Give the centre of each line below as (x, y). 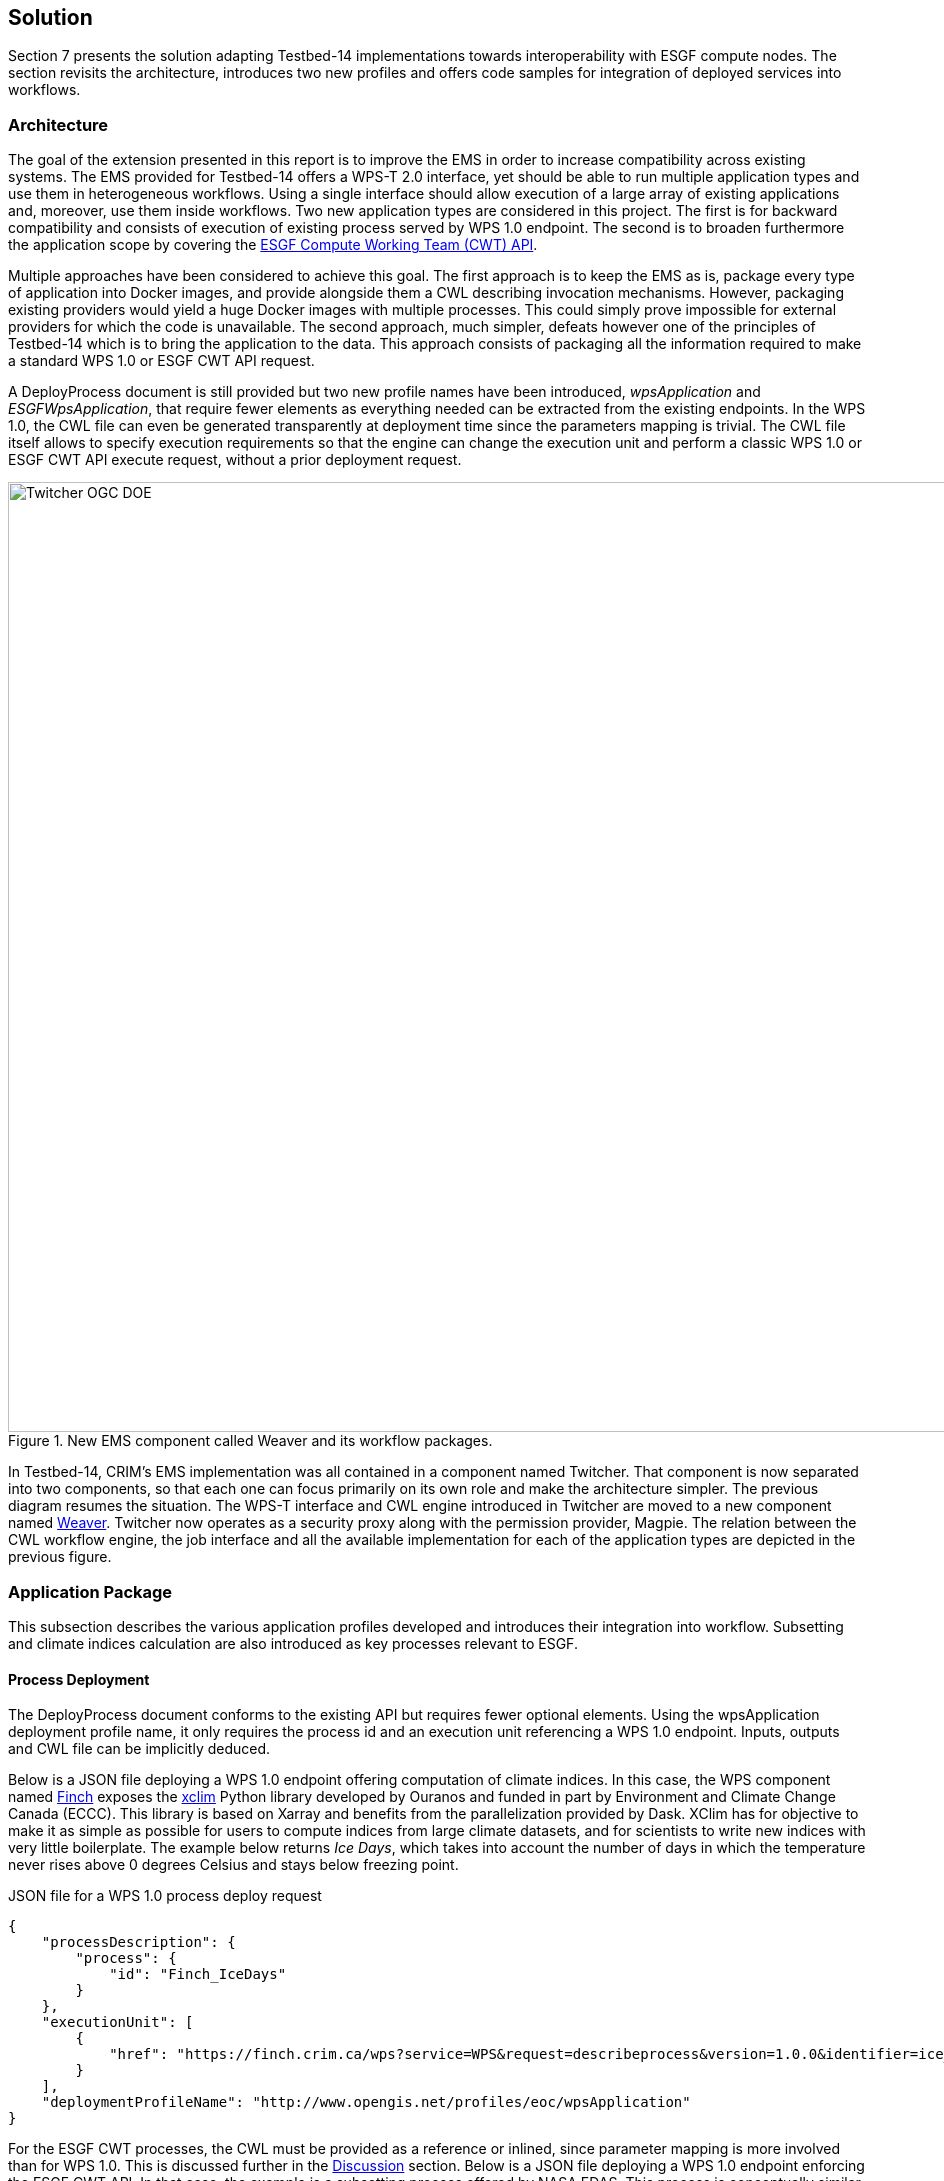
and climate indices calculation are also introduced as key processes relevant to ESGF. (293, 1643)
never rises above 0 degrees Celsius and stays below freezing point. (233, 1865)
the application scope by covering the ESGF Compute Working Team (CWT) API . (273, 245)
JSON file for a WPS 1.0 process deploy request (165, 1896)
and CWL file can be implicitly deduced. (139, 1749)
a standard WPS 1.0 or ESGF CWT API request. (161, 361)
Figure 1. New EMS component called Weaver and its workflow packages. (250, 1441)
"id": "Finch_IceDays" (198, 1974)
